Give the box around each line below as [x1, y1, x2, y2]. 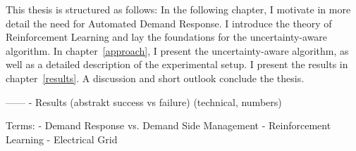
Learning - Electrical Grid [6, 131, 118, 146]
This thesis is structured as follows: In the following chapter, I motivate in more [6, 2, 351, 16]
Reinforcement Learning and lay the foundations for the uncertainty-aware [6, 29, 328, 44]
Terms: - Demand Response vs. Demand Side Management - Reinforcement [6, 118, 331, 133]
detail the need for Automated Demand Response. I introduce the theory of [6, 15, 332, 30]
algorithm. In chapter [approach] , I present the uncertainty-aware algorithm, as [6, 43, 349, 58]
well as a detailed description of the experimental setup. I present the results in [6, 57, 348, 72]
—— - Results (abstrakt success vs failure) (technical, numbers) [6, 94, 282, 109]
